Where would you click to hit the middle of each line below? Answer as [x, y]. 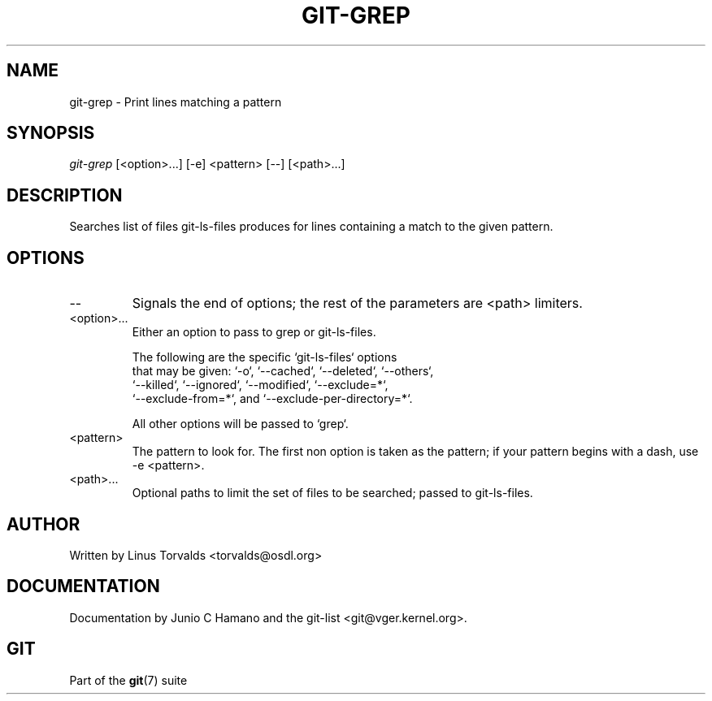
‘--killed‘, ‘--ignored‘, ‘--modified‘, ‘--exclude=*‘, [260, 385]
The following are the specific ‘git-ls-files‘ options [265, 357]
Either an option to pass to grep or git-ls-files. [254, 332]
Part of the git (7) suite [128, 680]
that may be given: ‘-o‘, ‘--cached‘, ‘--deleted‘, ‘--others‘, [283, 371]
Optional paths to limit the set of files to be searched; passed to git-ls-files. [332, 493]
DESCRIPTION [65, 195]
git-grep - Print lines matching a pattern [176, 102]
